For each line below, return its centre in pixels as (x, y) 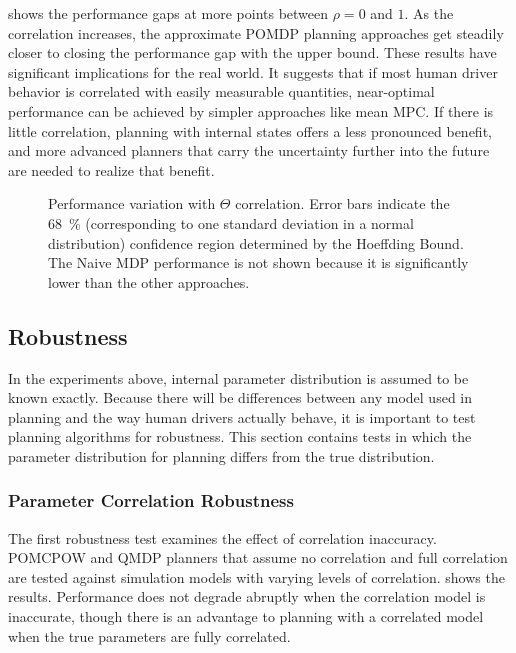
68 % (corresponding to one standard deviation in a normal (231, 222)
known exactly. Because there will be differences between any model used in (240, 397)
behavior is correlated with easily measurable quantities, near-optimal (221, 91)
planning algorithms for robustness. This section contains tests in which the (240, 436)
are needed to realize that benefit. (111, 169)
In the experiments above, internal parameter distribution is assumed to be (238, 377)
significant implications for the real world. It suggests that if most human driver (253, 71)
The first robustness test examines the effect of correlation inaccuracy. (222, 537)
